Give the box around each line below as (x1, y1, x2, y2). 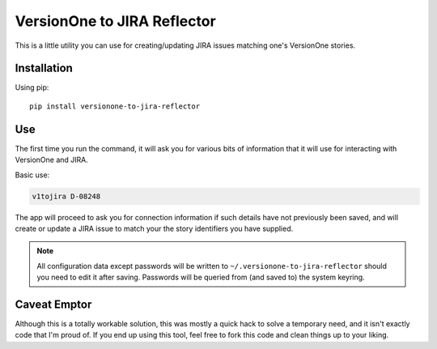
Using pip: (15, 83, 49, 92)
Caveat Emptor (15, 297, 92, 311)
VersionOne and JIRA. (15, 155, 88, 165)
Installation (15, 62, 73, 75)
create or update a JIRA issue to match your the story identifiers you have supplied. (15, 223, 294, 233)
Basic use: (15, 170, 50, 180)
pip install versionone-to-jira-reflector (29, 101, 201, 111)
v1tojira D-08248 (32, 191, 101, 201)
